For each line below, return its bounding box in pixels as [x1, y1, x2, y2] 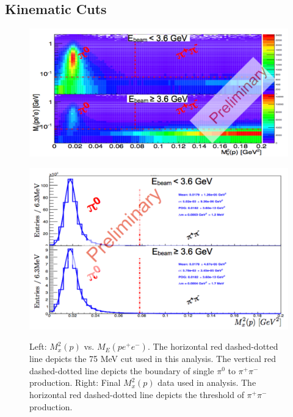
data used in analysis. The [157, 376, 256, 389]
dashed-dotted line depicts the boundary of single [29, 364, 214, 377]
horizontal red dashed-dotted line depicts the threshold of [29, 388, 244, 401]
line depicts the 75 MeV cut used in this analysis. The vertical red [29, 352, 277, 365]
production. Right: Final [29, 376, 121, 389]
